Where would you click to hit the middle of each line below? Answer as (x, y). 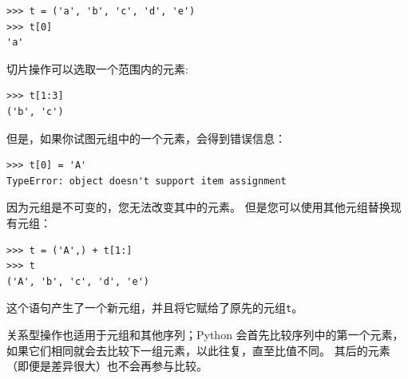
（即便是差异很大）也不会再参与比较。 (107, 366)
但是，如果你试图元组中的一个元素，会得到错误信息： (146, 138)
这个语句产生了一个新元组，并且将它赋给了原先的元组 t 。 (155, 308)
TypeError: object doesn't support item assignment (147, 181)
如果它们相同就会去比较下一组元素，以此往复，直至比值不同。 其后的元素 (198, 350)
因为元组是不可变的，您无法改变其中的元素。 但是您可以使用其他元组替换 (198, 207)
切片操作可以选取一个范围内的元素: (97, 68)
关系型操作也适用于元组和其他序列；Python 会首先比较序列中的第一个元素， (205, 334)
